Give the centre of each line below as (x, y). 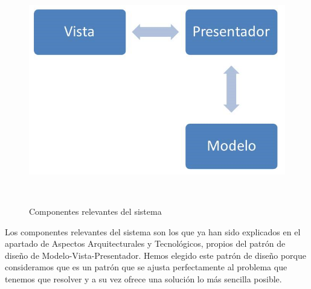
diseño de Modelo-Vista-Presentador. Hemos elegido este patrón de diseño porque (155, 255)
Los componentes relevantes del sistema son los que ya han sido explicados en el (153, 231)
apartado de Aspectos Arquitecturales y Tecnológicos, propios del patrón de (145, 243)
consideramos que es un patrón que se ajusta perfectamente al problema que (146, 267)
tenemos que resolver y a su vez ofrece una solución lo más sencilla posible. (143, 278)
